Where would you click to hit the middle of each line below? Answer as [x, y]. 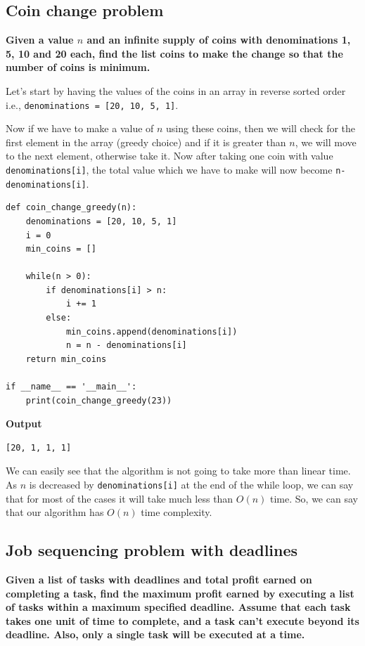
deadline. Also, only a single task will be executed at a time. [155, 634]
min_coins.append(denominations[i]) [152, 331]
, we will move [326, 142]
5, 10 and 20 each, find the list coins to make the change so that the [174, 53]
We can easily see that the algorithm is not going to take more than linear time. [178, 471]
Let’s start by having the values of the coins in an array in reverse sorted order [176, 90]
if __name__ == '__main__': [71, 387]
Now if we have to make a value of [80, 128]
